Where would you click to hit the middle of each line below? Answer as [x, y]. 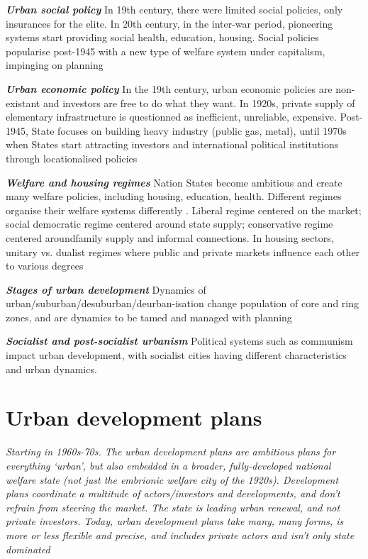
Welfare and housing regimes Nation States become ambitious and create [174, 182]
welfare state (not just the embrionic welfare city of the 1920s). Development [172, 479]
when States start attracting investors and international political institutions [172, 144]
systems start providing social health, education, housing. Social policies [162, 37]
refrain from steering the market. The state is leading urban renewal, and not [173, 507]
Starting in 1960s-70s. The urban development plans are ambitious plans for [171, 452]
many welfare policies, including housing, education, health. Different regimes [174, 196]
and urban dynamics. [51, 369]
